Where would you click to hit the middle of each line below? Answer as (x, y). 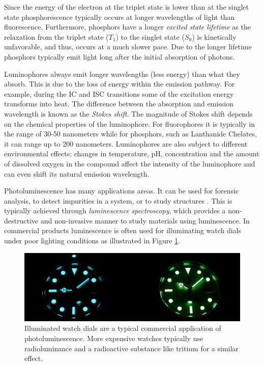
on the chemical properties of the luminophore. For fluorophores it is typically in (130, 123)
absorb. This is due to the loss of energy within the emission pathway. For (120, 84)
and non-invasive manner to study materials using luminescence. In (145, 220)
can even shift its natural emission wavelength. (77, 173)
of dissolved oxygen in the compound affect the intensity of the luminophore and (130, 163)
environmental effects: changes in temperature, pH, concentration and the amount (132, 153)
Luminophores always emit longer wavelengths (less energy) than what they (122, 74)
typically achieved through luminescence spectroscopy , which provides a (115, 210)
